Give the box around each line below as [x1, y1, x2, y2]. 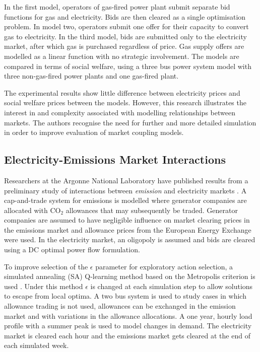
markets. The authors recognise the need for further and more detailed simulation [4, 117, 256, 127]
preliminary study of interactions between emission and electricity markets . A [4, 185, 247, 195]
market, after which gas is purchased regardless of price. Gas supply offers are [4, 41, 244, 51]
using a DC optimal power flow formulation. [4, 244, 140, 255]
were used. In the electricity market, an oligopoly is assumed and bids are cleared [4, 234, 255, 245]
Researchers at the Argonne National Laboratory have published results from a [4, 175, 248, 185]
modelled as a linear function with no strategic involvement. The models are [4, 50, 239, 61]
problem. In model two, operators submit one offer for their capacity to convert [4, 21, 249, 32]
